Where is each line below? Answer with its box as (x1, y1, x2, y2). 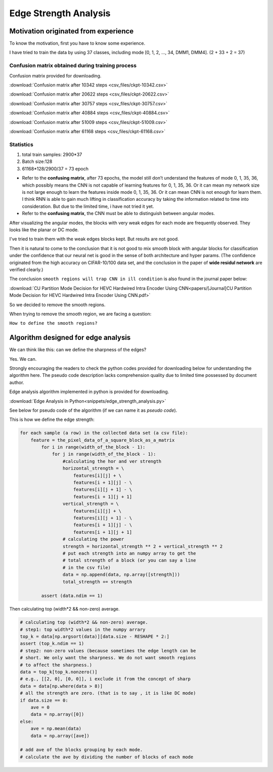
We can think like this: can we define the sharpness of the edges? (9, 347, 147, 353)
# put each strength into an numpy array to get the (62, 550, 196, 556)
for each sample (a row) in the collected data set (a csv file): (20, 430, 188, 436)
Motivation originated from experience (9, 27, 134, 35)
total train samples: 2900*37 (22, 152, 82, 158)
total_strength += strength (62, 579, 132, 584)
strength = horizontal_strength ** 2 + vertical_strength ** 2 (62, 543, 223, 549)
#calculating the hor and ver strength (62, 458, 162, 464)
